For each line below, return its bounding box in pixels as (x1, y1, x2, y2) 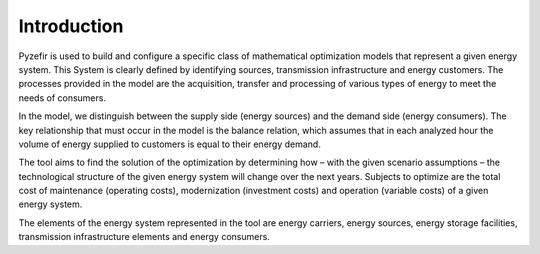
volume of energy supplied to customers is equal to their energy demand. (18, 138, 322, 150)
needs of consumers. (18, 91, 107, 104)
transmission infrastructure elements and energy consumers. (18, 231, 270, 243)
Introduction (18, 15, 124, 37)
